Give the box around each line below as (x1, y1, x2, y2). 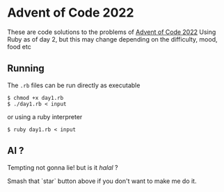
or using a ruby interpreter (7, 112, 83, 121)
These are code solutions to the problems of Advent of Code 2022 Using (7, 28, 216, 36)
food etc (7, 42, 31, 51)
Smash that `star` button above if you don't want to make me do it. (7, 177, 197, 185)
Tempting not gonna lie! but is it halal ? (7, 163, 118, 171)
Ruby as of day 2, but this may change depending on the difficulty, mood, (7, 35, 218, 43)
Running (7, 62, 45, 74)
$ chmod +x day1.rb (7, 94, 64, 101)
